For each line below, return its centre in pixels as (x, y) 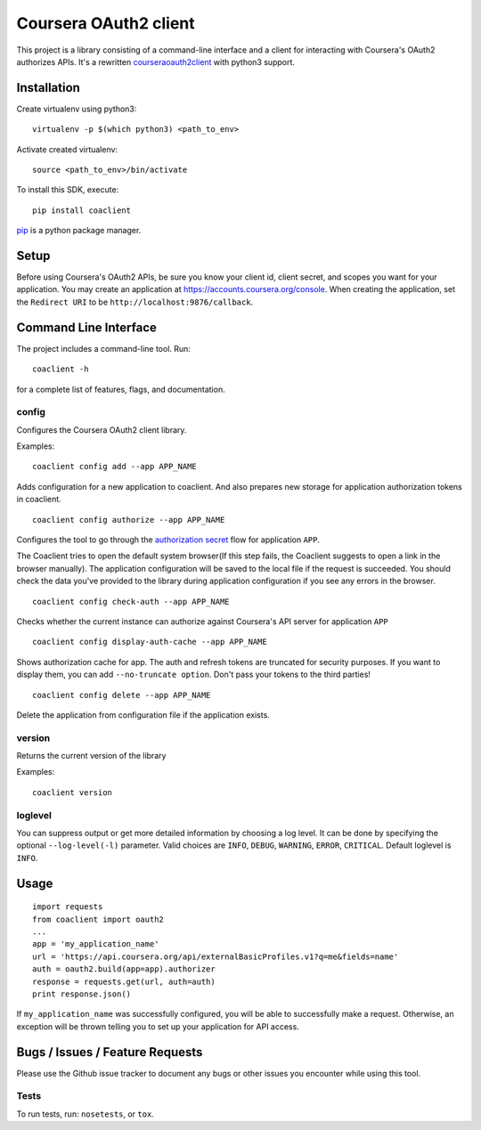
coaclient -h (61, 369)
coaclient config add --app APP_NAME (115, 467)
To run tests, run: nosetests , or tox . (86, 1114)
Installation (48, 88)
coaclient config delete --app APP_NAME (122, 695)
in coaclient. (39, 500)
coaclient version (73, 792)
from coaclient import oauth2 (98, 919)
